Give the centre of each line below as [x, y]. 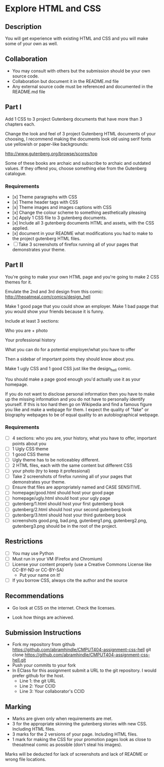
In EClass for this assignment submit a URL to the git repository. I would [84, 670]
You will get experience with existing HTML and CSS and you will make [77, 38]
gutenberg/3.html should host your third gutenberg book [69, 515]
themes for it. [19, 282]
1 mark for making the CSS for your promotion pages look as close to [82, 740]
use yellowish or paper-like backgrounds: [47, 144]
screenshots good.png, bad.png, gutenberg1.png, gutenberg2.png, [80, 520]
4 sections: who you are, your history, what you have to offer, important [84, 438]
